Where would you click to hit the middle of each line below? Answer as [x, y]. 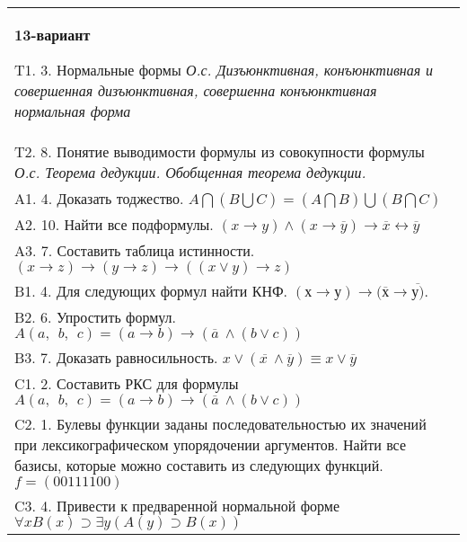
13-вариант [53, 35]
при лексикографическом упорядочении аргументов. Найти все [211, 444]
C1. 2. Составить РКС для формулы [127, 383]
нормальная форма [73, 111]
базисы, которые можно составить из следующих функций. [199, 465]
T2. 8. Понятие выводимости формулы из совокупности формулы [220, 151]
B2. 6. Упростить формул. [96, 317]
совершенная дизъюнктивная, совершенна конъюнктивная [196, 90]
